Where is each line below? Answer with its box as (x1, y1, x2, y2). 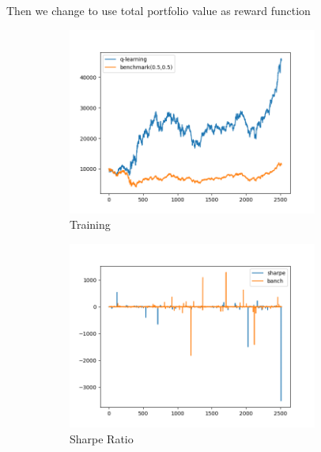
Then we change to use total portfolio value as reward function (6, 2, 311, 18)
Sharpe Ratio (70, 430, 134, 446)
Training (70, 216, 111, 233)
